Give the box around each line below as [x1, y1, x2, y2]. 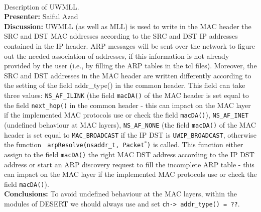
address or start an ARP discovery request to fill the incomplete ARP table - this [4, 159, 254, 169]
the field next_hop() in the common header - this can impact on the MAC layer [4, 99, 251, 110]
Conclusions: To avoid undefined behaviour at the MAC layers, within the [4, 188, 237, 199]
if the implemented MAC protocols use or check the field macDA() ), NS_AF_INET [4, 110, 249, 120]
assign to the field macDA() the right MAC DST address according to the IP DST [4, 149, 254, 159]
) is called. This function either [147, 139, 243, 150]
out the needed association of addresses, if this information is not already [4, 50, 229, 61]
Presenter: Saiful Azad [4, 11, 78, 22]
